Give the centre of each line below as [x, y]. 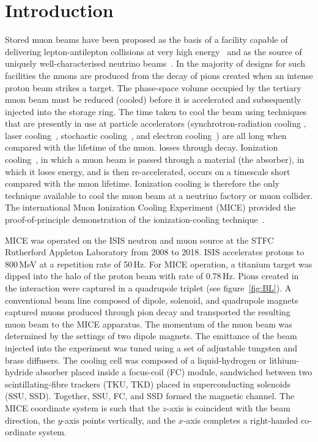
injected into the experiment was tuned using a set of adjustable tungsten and [151, 347]
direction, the [30, 420]
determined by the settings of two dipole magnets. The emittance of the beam [151, 336]
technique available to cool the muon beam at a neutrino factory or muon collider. [159, 195]
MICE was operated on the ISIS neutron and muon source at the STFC [139, 240]
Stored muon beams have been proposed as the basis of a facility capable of [146, 39]
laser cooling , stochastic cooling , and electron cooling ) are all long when [146, 135]
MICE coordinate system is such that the [82, 407]
